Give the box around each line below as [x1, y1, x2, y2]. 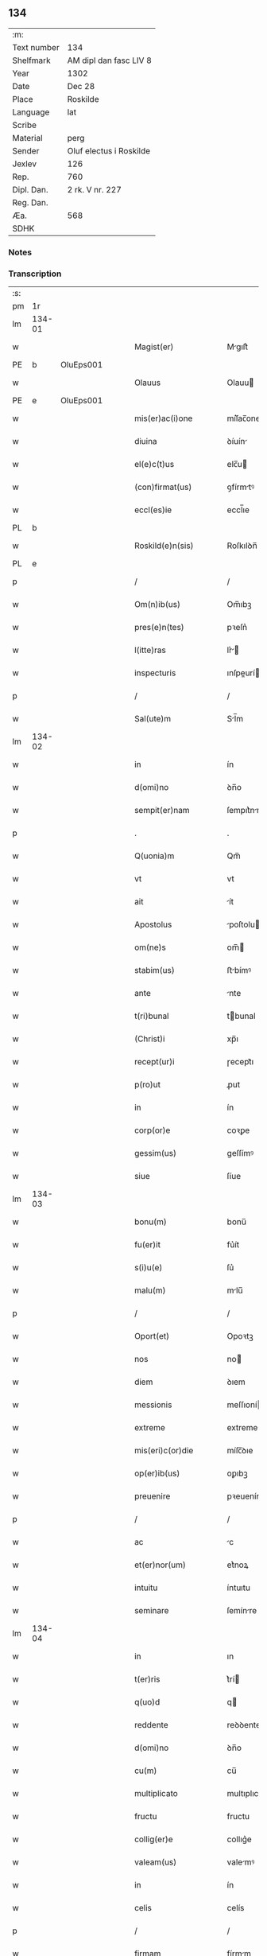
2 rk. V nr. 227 [67, 184, 122, 195]
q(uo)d [133, 1697, 161, 1708]
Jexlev [12, 158, 37, 169]
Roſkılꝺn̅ [226, 540, 258, 551]
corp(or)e [133, 1125, 171, 1136]
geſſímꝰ [226, 1148, 254, 1159]
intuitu [133, 1582, 158, 1593]
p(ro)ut [133, 1079, 161, 1091]
